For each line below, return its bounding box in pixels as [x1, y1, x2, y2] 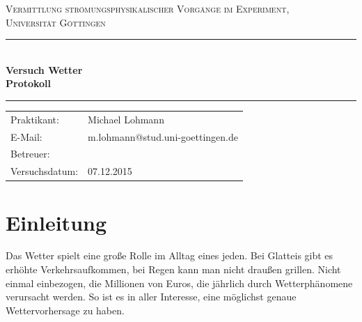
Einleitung [6, 208, 107, 236]
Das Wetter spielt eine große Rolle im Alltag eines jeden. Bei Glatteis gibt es [6, 248, 333, 263]
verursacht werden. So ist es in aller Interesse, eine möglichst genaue [6, 289, 297, 304]
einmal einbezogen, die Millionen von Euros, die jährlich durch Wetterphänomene [6, 275, 353, 290]
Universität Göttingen [6, 15, 106, 29]
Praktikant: [10, 112, 59, 126]
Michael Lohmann [88, 112, 164, 126]
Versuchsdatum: [10, 164, 79, 178]
